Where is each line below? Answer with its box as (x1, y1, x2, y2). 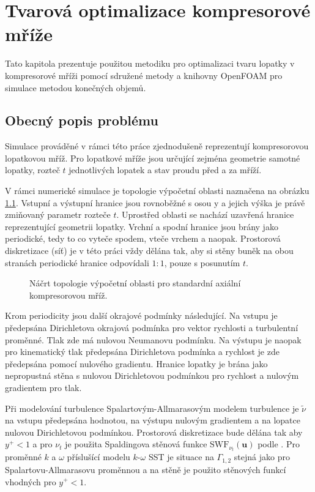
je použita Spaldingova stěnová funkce (65, 438, 207, 450)
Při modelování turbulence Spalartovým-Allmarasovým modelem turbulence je (5, 401, 299, 414)
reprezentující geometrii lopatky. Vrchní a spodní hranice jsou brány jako (5, 220, 278, 233)
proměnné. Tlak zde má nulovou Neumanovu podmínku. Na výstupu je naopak (5, 333, 302, 346)
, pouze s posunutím (164, 256, 240, 269)
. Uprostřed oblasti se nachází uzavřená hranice (116, 208, 294, 221)
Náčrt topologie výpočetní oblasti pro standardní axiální (29, 277, 241, 289)
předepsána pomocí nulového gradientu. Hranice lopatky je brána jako (5, 357, 268, 370)
